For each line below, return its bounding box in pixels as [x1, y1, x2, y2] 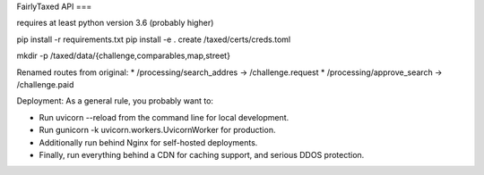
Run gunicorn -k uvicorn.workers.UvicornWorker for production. [39, 125, 276, 136]
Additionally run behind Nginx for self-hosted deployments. [39, 137, 258, 147]
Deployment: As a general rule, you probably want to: [16, 96, 214, 106]
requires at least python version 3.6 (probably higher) [16, 18, 214, 29]
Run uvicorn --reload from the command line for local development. [39, 112, 290, 122]
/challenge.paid [16, 79, 74, 89]
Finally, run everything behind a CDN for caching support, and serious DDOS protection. [39, 149, 365, 160]
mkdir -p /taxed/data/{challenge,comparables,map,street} [16, 50, 230, 62]
